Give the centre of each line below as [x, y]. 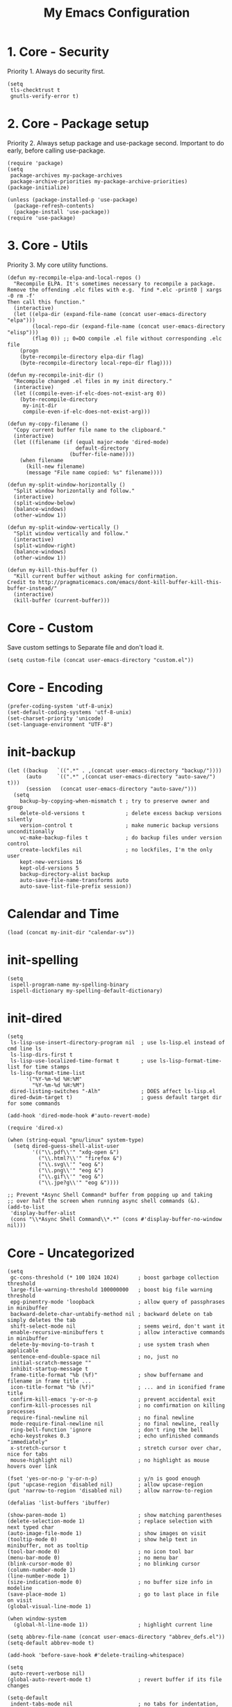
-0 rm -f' [22, 296]
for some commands [34, 1104]
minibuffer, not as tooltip [48, 1546]
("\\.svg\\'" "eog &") [71, 1165]
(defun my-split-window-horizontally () [67, 485]
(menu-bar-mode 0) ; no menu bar [93, 1558]
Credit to [22, 582]
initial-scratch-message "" [51, 1363]
